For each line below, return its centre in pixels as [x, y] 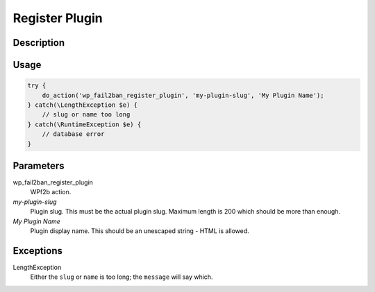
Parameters [39, 165]
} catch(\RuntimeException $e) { [84, 124]
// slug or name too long [86, 115]
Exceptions [37, 251]
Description [39, 43]
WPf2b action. [51, 192]
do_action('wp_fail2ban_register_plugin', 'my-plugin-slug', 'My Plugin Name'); [183, 95]
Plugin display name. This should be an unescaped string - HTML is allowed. [140, 231]
